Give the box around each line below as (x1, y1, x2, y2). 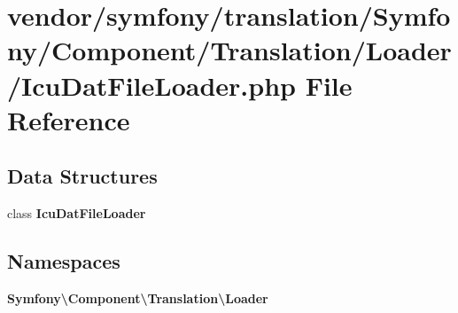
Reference (7, 101, 130, 137)
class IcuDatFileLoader (7, 204, 146, 223)
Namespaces (7, 247, 120, 275)
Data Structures (7, 162, 158, 190)
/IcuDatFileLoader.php (7, 67, 296, 103)
